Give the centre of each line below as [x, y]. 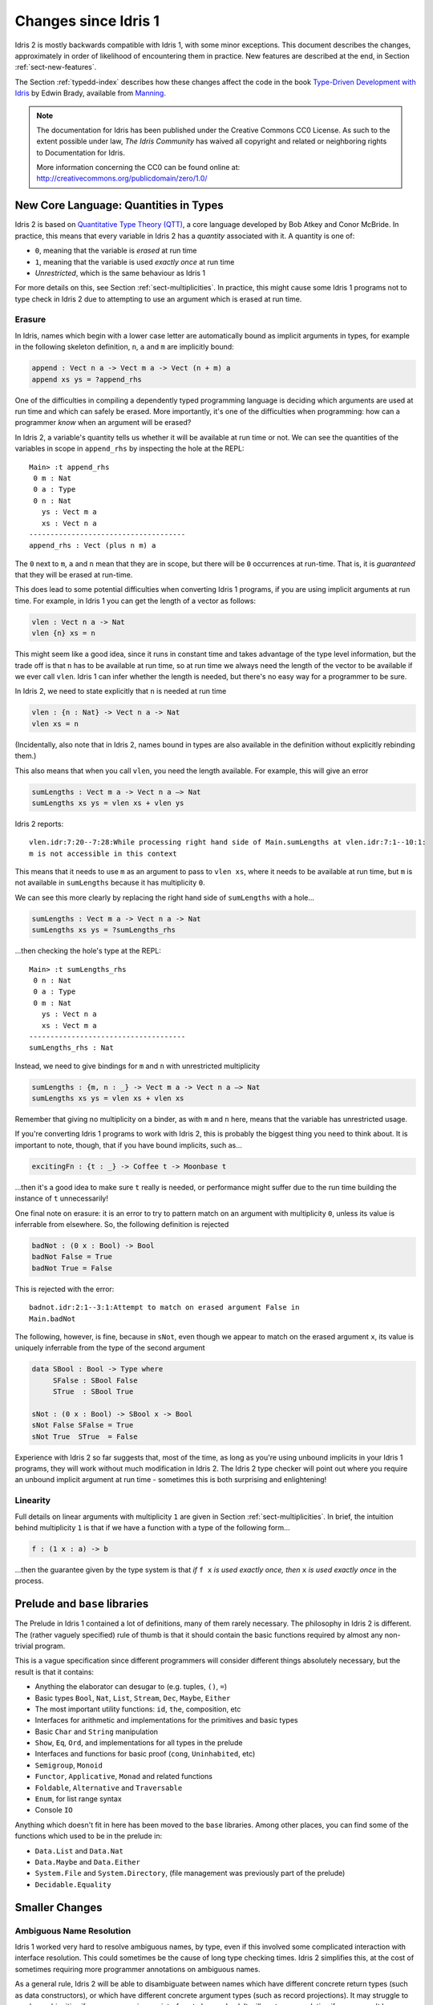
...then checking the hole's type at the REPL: [88, 951]
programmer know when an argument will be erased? [103, 423]
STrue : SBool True [93, 1392]
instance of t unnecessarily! [61, 1198]
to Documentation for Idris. [81, 152]
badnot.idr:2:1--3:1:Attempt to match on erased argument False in [164, 1308]
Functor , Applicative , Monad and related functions [123, 1776]
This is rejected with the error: [65, 1289]
